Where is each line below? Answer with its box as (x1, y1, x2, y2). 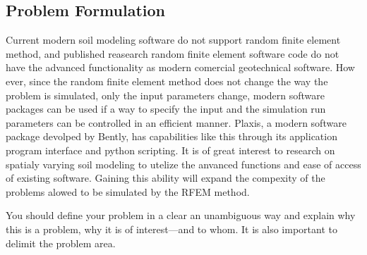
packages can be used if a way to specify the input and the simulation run (6, 101, 326, 116)
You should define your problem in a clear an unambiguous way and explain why (6, 208, 356, 223)
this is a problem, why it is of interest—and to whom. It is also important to (6, 221, 337, 236)
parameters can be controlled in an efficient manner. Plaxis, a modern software (6, 115, 347, 130)
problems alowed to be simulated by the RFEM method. (6, 184, 250, 199)
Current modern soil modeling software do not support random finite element (6, 32, 341, 47)
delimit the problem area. (6, 235, 116, 250)
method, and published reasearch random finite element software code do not (6, 46, 339, 61)
